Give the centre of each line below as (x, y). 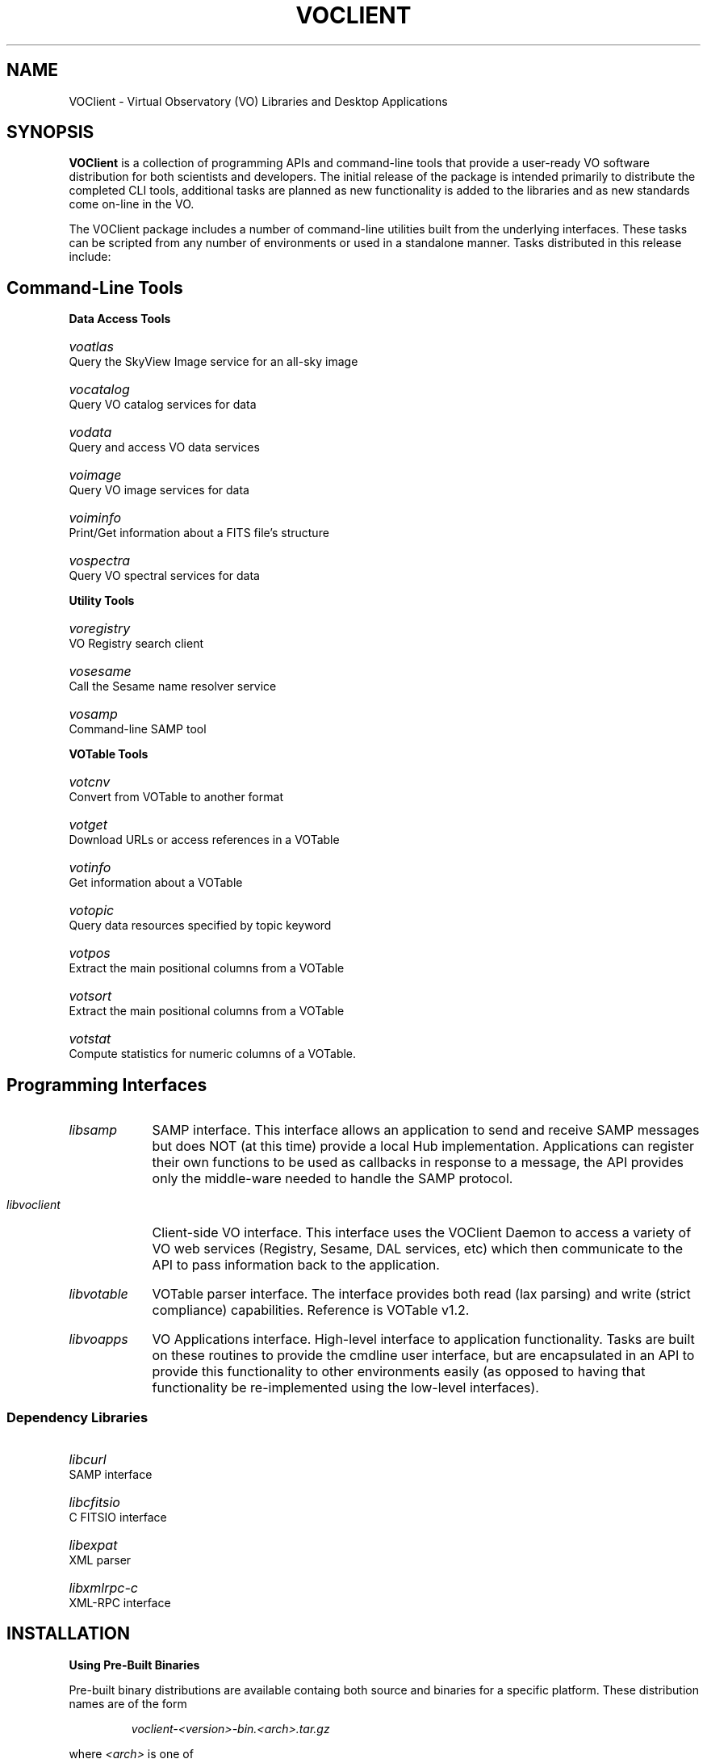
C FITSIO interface (118, 1517)
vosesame (100, 672)
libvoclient (33, 1205)
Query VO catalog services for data (163, 405)
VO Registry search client (136, 644)
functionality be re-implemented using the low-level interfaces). (345, 1388)
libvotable (98, 1294)
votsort (90, 996)
